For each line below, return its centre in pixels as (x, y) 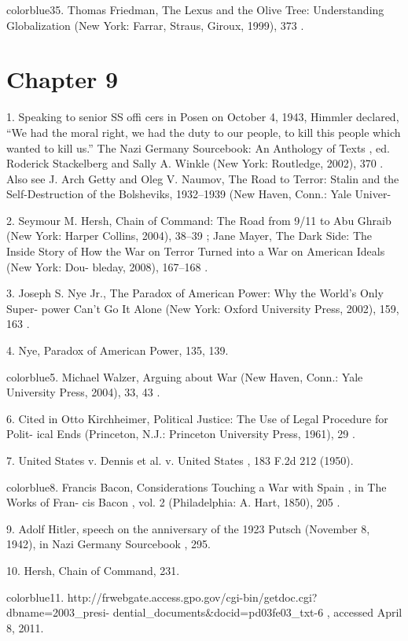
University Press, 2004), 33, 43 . (83, 392)
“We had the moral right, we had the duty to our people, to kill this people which (204, 132)
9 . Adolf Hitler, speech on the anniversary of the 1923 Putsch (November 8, (188, 528)
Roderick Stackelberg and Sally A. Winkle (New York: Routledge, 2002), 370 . (195, 163)
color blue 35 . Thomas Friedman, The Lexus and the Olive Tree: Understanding (195, 9)
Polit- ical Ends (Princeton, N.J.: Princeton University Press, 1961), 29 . (181, 434)
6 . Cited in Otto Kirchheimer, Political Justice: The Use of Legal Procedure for (197, 418)
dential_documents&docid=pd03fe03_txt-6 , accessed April (257, 612)
